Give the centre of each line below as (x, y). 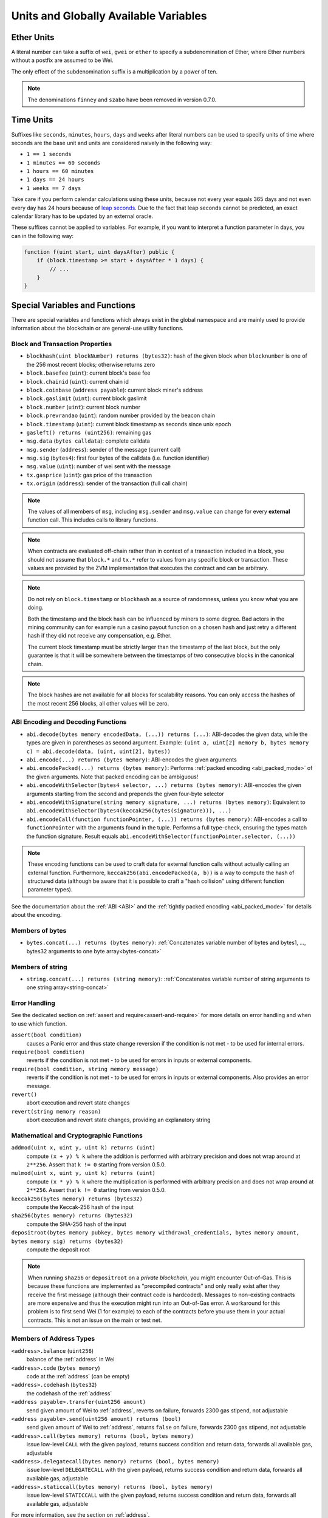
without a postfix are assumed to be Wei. (62, 60)
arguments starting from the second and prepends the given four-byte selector (125, 794)
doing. (36, 608)
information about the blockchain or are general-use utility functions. (97, 328)
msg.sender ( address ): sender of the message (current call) (104, 449)
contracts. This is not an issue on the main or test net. (95, 1320)
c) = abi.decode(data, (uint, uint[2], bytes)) (99, 751)
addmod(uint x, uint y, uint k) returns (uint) (84, 1148)
